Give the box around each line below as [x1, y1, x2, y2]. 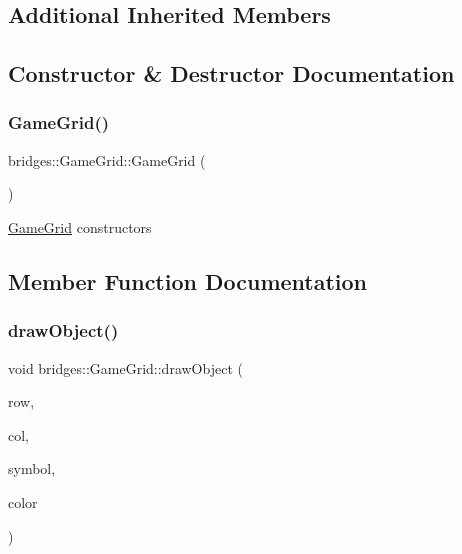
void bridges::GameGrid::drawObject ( [8, 357, 243, 378]
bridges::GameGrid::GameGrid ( [8, 149, 206, 170]
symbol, [8, 458, 56, 479]
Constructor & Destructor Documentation [8, 58, 455, 89]
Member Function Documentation [8, 265, 368, 296]
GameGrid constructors [8, 216, 152, 237]
